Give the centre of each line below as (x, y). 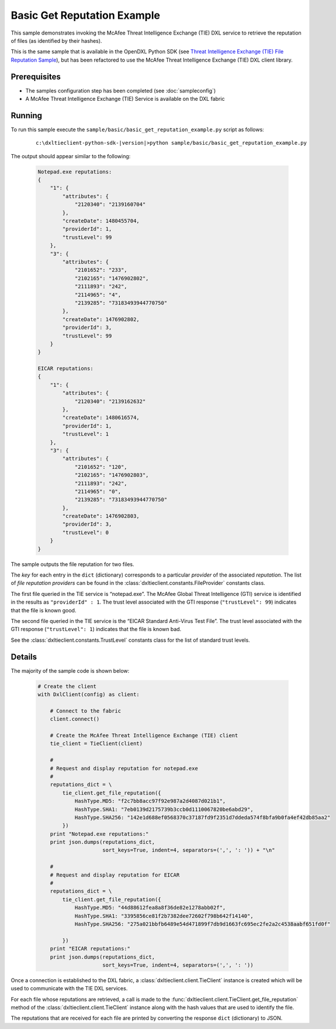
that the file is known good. (44, 610)
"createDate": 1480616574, (101, 418)
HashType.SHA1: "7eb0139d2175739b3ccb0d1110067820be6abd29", (164, 809)
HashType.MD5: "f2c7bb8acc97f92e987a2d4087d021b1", (150, 801)
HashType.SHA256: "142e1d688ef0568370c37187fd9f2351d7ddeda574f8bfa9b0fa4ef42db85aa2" (202, 817)
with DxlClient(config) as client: (89, 695)
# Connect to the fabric (86, 711)
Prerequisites (36, 76)
